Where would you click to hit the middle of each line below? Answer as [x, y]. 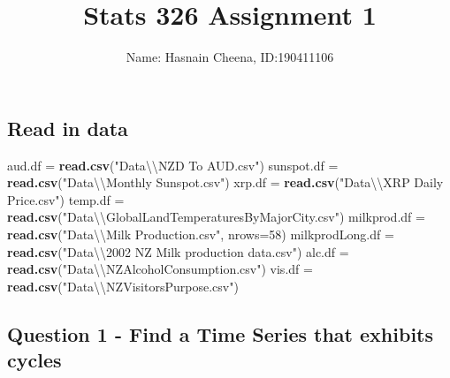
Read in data [68, 128]
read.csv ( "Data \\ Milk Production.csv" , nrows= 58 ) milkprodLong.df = [201, 234]
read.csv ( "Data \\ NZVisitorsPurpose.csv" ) [123, 286]
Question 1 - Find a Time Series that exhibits [221, 333]
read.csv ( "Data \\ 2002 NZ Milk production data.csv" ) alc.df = [178, 251]
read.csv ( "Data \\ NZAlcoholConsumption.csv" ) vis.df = [160, 269]
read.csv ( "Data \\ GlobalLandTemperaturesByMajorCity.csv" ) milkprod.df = [216, 217]
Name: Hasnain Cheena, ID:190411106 [230, 57]
